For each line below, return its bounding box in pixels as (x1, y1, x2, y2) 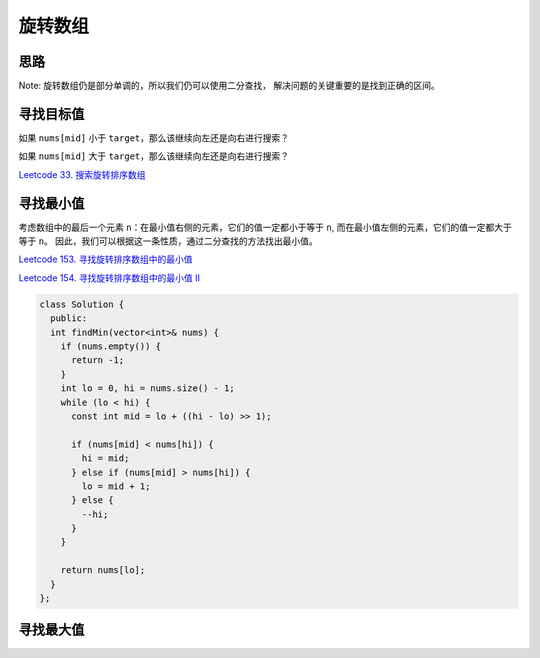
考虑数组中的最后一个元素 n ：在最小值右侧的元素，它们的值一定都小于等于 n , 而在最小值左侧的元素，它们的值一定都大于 (18, 221, 512, 233)
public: (50, 313, 88, 324)
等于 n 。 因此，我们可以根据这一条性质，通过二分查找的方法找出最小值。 (18, 235, 319, 247)
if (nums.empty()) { (60, 340, 162, 352)
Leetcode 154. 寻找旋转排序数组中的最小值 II (18, 271, 200, 284)
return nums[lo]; (60, 565, 146, 576)
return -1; (71, 355, 125, 366)
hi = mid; (81, 453, 130, 464)
